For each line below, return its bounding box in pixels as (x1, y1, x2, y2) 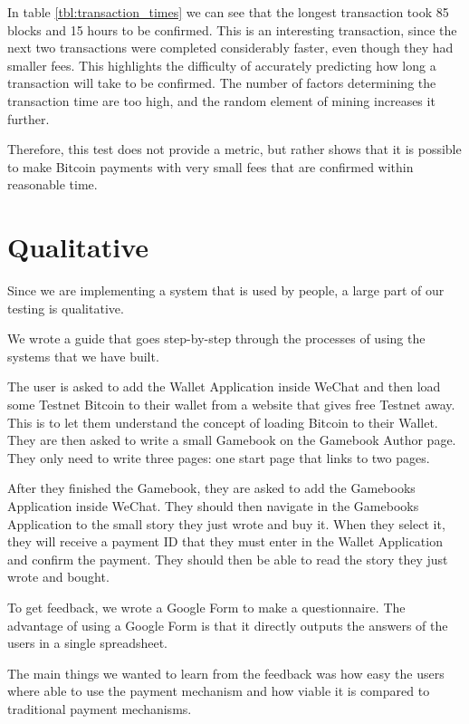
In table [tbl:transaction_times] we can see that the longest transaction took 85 (7, 3, 449, 21)
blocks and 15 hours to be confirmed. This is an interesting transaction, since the (7, 20, 457, 39)
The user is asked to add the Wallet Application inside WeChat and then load (7, 377, 441, 396)
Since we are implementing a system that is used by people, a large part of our (7, 281, 445, 300)
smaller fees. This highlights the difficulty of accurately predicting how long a (7, 55, 436, 74)
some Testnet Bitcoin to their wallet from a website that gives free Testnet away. (7, 395, 455, 414)
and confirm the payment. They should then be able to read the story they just (7, 549, 448, 568)
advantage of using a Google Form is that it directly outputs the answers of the (7, 615, 448, 634)
